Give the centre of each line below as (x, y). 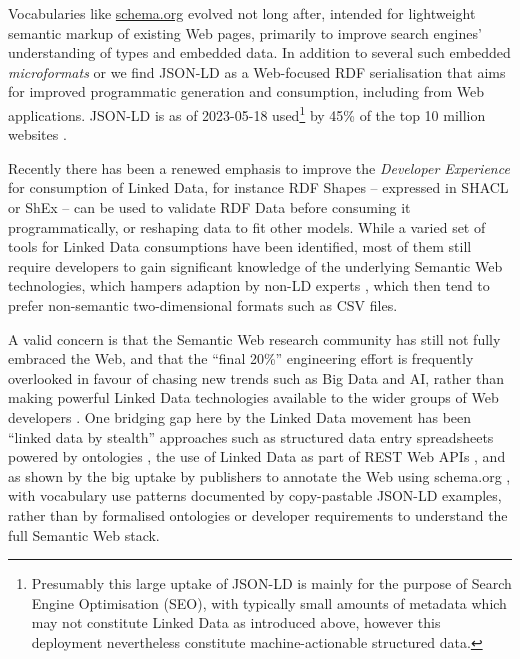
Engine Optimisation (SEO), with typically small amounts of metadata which (269, 602)
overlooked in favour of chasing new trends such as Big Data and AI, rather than (256, 377)
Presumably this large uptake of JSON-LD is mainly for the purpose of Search (271, 583)
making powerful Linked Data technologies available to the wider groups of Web (253, 397)
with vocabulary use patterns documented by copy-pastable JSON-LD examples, (255, 495)
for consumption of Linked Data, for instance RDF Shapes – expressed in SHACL (258, 187)
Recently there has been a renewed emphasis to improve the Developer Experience (259, 167)
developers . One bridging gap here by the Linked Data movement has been (240, 416)
